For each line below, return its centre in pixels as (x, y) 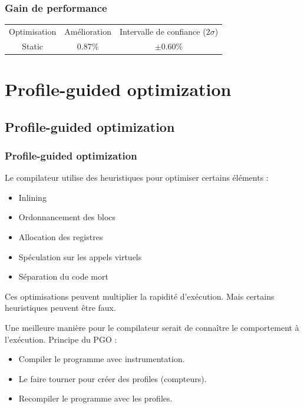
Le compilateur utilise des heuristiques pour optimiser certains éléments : (137, 178)
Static (32, 46)
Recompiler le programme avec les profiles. (95, 398)
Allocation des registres (61, 237)
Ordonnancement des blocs (67, 217)
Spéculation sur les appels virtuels (80, 256)
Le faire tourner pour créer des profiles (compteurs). (113, 378)
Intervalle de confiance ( (163, 31)
